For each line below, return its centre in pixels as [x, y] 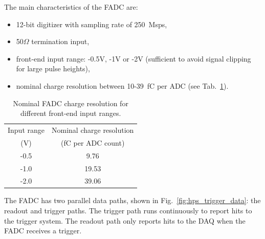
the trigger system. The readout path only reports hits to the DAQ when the [125, 220]
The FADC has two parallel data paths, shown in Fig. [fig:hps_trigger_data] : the [132, 200]
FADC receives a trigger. [43, 231]
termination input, [60, 41]
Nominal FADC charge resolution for [71, 103]
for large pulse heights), [53, 68]
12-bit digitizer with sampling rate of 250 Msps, [92, 24]
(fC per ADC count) [93, 142]
